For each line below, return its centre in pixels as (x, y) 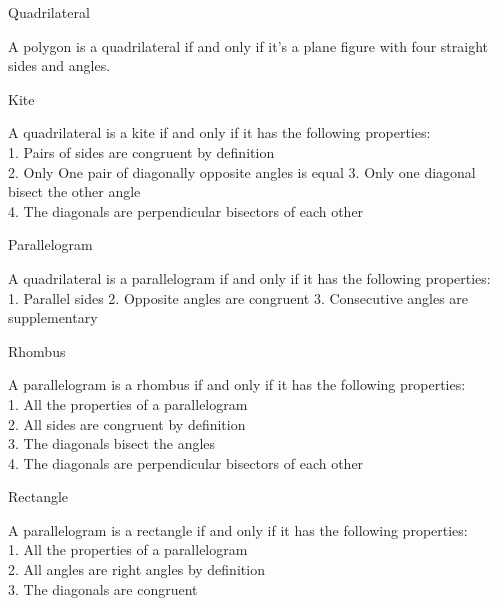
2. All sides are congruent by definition (127, 423)
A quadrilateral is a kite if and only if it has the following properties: (219, 132)
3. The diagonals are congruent (103, 588)
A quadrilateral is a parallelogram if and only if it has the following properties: (249, 277)
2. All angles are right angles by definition (136, 569)
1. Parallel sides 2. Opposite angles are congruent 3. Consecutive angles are (238, 297)
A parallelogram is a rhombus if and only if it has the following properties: (237, 384)
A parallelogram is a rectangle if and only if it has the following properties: (238, 529)
